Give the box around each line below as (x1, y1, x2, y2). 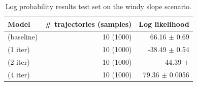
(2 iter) (8, 57, 30, 67)
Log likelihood (139, 18, 189, 29)
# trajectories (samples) (45, 18, 132, 29)
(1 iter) (8, 44, 30, 55)
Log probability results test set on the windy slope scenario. (5, 1, 192, 11)
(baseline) (8, 31, 38, 42)
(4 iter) (8, 69, 30, 79)
